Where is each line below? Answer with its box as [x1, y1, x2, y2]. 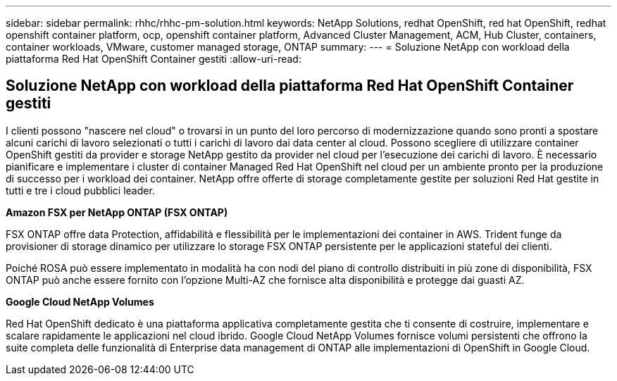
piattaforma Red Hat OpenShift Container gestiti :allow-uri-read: [6, 53, 301, 65]
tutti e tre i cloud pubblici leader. [6, 184, 155, 196]
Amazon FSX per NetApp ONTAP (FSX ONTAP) [6, 206, 228, 218]
